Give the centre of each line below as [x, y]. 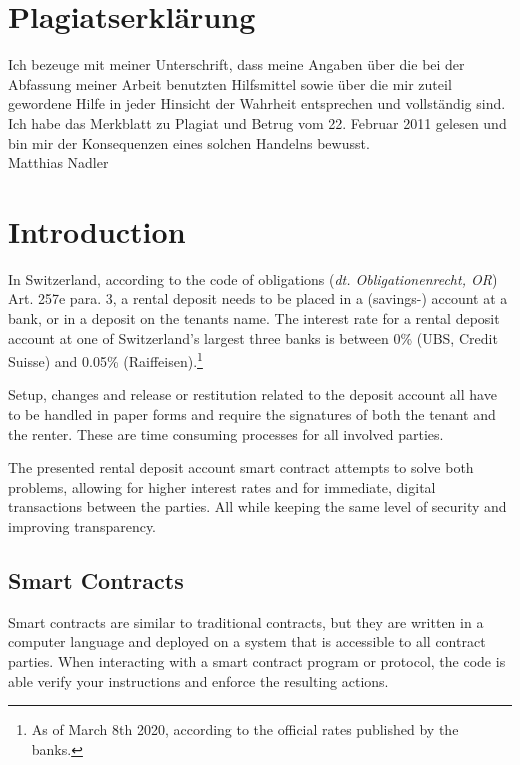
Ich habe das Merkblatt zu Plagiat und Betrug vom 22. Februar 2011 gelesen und [257, 122]
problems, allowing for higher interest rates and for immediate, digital [222, 486]
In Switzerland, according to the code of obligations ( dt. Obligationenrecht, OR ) [253, 278]
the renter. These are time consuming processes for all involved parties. [226, 433]
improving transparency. [82, 526]
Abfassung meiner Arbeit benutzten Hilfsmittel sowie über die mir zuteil [230, 83]
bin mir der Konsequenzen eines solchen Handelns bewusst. [189, 142]
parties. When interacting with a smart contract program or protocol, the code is [257, 660]
